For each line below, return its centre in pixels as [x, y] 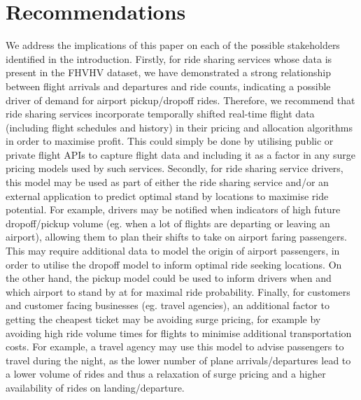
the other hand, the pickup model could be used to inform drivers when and [169, 278]
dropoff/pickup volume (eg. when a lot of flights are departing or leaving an [168, 223]
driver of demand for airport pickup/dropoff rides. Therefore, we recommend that [180, 100]
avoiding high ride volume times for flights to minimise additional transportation [179, 333]
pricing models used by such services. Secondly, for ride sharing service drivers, [175, 168]
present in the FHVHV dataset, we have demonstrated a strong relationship [169, 72]
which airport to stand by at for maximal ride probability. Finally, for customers [178, 291]
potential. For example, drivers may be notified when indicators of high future [173, 209]
